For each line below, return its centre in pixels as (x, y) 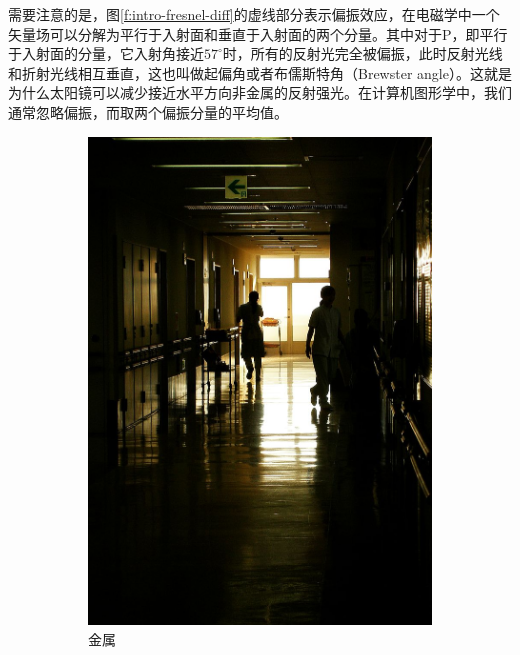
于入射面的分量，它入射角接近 (106, 53)
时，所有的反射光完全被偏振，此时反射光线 (362, 53)
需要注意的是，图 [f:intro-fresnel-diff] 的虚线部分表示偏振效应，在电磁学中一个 (254, 14)
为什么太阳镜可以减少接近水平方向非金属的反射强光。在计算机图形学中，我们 (260, 92)
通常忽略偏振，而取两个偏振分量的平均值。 (148, 111)
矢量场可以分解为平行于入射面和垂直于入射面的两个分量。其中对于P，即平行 (258, 33)
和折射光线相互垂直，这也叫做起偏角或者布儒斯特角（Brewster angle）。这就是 (260, 72)
